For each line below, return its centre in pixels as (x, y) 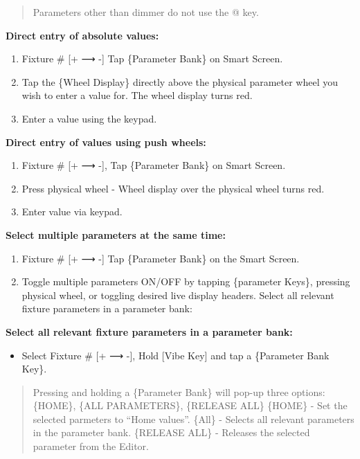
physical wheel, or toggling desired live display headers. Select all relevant (178, 295)
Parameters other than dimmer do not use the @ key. (146, 12)
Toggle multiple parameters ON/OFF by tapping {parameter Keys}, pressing (186, 281)
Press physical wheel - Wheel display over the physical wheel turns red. (173, 188)
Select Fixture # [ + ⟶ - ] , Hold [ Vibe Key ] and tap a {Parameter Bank (175, 355)
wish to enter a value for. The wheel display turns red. (137, 95)
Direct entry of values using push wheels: (106, 142)
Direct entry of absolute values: (82, 35)
